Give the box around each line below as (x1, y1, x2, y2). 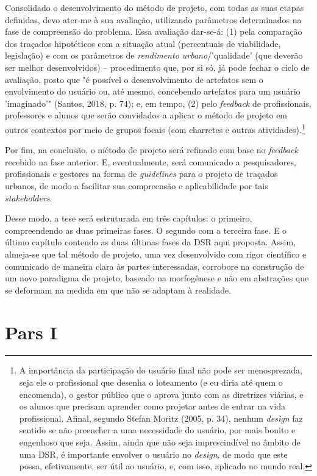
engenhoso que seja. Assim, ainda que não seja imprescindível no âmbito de (19, 436, 301, 448)
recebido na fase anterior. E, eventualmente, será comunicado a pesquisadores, (5, 155, 296, 168)
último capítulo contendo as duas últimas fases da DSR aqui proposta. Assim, (5, 236, 296, 248)
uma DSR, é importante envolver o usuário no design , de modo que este (19, 447, 288, 460)
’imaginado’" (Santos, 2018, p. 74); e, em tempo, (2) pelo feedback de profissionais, (5, 96, 312, 109)
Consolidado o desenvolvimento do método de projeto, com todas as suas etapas (5, 1, 304, 13)
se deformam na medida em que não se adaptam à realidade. (5, 283, 232, 296)
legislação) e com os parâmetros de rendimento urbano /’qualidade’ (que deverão (5, 49, 303, 62)
